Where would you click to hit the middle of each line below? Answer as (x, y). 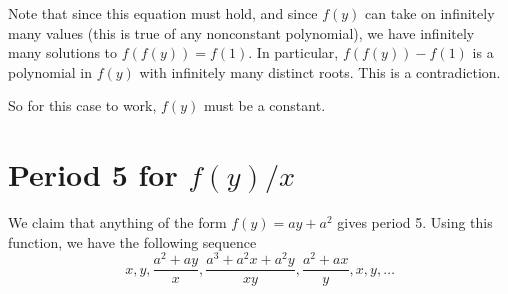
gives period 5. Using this (415, 222)
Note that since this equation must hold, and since (163, 13)
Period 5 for (93, 174)
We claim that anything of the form (117, 222)
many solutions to (63, 52)
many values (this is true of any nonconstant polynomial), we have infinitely (241, 32)
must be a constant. (264, 105)
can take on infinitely (430, 13)
